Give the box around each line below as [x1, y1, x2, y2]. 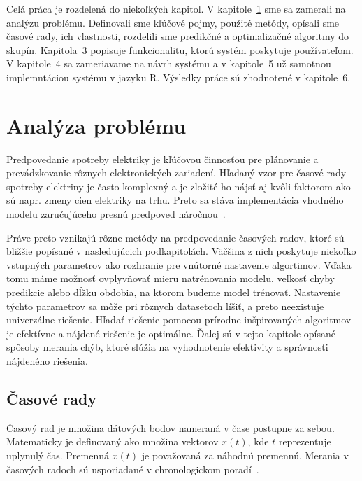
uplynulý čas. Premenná [6, 447, 109, 462]
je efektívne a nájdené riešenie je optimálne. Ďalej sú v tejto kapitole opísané [6, 326, 336, 340]
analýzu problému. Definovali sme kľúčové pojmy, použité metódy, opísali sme [6, 15, 340, 29]
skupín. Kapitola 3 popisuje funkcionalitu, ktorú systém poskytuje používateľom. [6, 42, 354, 57]
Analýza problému [6, 111, 187, 139]
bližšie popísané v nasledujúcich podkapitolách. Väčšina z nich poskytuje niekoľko [6, 244, 356, 258]
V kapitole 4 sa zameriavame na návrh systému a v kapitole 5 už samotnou [6, 56, 331, 71]
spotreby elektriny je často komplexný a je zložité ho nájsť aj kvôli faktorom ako [6, 179, 351, 193]
